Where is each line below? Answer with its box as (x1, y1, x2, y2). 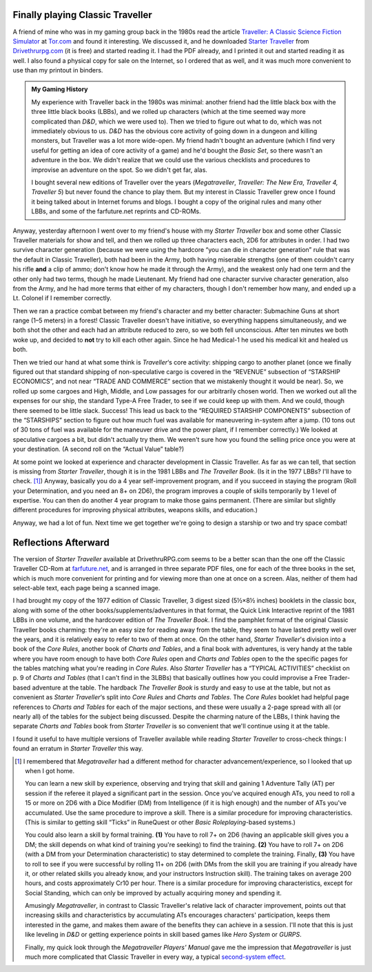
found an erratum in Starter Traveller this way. (12, 744, 144, 752)
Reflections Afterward (12, 536, 110, 548)
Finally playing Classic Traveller (12, 9, 152, 21)
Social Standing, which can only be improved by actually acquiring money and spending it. (25, 888, 282, 897)
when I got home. (25, 766, 75, 775)
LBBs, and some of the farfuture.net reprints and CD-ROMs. (31, 207, 201, 215)
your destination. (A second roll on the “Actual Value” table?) (12, 445, 185, 454)
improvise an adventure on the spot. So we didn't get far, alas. (31, 166, 208, 174)
